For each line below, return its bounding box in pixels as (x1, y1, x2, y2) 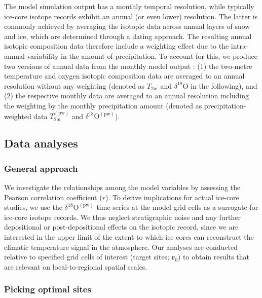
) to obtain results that (178, 251, 249, 262)
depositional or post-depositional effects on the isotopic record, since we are (4, 221, 239, 232)
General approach (4, 162, 78, 174)
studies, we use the (4, 202, 62, 212)
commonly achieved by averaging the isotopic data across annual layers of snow (4, 21, 250, 31)
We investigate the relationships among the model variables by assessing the (4, 181, 241, 192)
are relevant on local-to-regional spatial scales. (4, 261, 147, 272)
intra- (231, 41, 248, 51)
